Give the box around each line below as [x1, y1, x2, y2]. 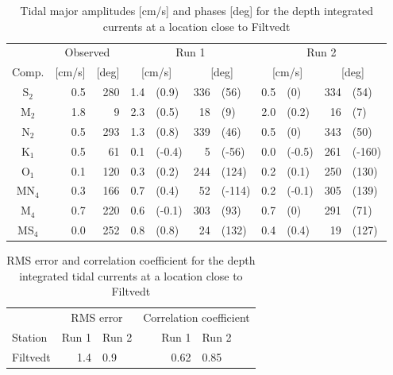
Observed [64, 44, 110, 60]
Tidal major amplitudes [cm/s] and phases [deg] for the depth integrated [20, 2, 373, 18]
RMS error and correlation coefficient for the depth [6, 252, 256, 269]
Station [12, 329, 48, 345]
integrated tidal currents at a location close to [19, 267, 243, 284]
